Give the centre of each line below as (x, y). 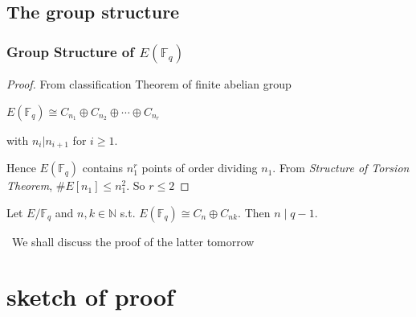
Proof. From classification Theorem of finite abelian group (149, 84)
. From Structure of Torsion (341, 168)
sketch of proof (90, 296)
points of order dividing (200, 168)
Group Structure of (71, 51)
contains (103, 168)
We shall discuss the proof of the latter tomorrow (133, 241)
